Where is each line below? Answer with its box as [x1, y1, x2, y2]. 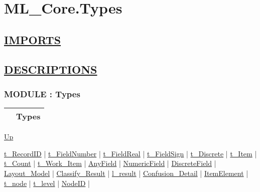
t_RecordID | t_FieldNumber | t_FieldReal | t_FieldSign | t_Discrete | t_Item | [4, 148, 257, 158]
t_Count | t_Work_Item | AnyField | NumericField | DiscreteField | [4, 158, 216, 168]
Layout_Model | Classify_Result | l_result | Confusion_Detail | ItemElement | [4, 167, 248, 178]
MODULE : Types [4, 87, 80, 100]
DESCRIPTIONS [4, 61, 97, 77]
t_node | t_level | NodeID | [4, 177, 90, 188]
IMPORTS [4, 32, 61, 47]
